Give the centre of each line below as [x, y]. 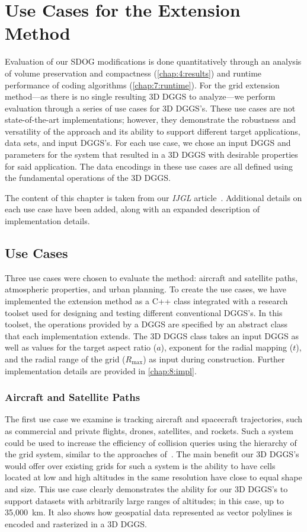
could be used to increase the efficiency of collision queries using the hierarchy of [151, 442]
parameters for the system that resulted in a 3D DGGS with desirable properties [151, 154]
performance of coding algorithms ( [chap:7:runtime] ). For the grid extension [142, 85]
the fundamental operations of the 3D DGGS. [88, 178]
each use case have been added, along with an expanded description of [132, 209]
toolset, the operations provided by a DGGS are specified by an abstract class [146, 324]
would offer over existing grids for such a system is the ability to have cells [140, 465]
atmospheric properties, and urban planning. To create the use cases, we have [146, 289]
